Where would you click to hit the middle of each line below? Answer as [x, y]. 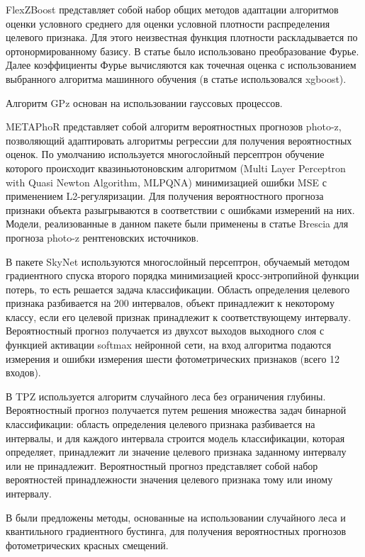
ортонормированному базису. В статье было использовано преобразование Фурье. [182, 51]
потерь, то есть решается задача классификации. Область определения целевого [178, 289]
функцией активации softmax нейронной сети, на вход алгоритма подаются [169, 345]
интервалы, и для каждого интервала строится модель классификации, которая [175, 438]
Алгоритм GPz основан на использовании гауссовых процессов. [144, 102]
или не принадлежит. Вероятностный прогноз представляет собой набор [162, 465]
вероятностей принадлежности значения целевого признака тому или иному [169, 479]
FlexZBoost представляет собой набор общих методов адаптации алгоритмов [172, 9]
